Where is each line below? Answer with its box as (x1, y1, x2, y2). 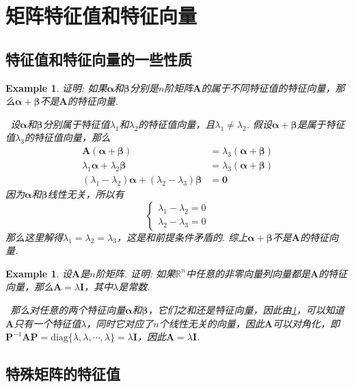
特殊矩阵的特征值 (5, 363, 120, 384)
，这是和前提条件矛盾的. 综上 (116, 229, 248, 244)
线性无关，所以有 (47, 187, 124, 201)
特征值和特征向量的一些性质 (5, 48, 192, 69)
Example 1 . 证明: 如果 (5, 80, 107, 95)
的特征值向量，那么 (24, 130, 111, 145)
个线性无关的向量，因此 (159, 316, 264, 330)
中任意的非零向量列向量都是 (185, 266, 310, 280)
